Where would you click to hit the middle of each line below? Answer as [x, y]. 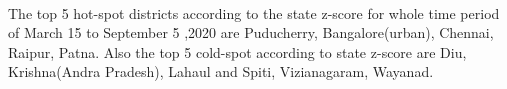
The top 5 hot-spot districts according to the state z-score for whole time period [254, 12]
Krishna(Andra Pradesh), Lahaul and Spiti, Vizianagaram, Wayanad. [221, 71]
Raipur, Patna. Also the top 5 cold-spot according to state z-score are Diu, [237, 51]
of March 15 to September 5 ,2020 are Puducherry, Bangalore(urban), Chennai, [251, 32]
